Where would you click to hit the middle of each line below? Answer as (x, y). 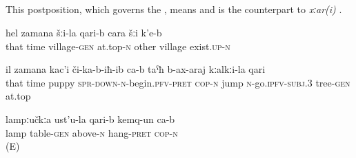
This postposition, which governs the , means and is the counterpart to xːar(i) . (174, 9)
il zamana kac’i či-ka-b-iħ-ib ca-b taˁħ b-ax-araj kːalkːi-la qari (136, 69)
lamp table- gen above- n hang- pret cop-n (92, 132)
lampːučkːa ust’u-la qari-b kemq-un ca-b (90, 118)
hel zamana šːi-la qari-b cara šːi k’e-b (84, 32)
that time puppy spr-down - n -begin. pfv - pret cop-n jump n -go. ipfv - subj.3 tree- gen (178, 82)
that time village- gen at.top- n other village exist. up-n (118, 46)
